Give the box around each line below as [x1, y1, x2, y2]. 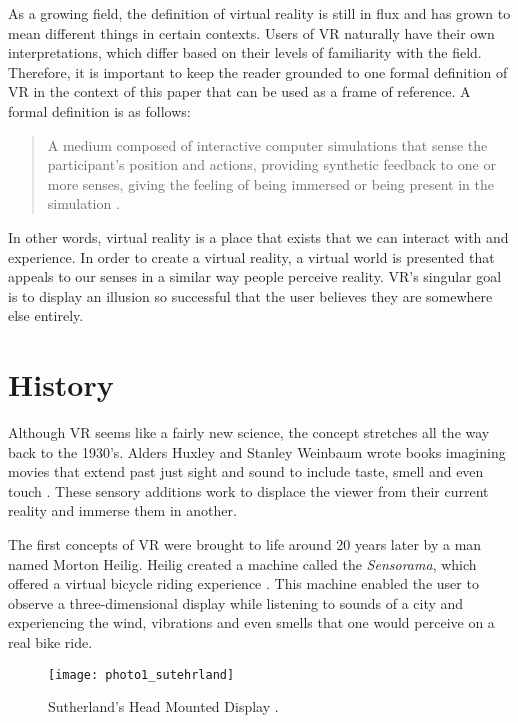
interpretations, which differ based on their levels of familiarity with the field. [8, 42, 482, 63]
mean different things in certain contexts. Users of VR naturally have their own [8, 22, 495, 43]
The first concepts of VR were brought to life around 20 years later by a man [8, 534, 482, 554]
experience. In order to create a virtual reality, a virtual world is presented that [8, 246, 495, 267]
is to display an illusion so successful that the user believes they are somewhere [8, 285, 493, 306]
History [8, 364, 114, 405]
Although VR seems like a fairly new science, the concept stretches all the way [8, 422, 490, 443]
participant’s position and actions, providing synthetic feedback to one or [47, 154, 496, 175]
